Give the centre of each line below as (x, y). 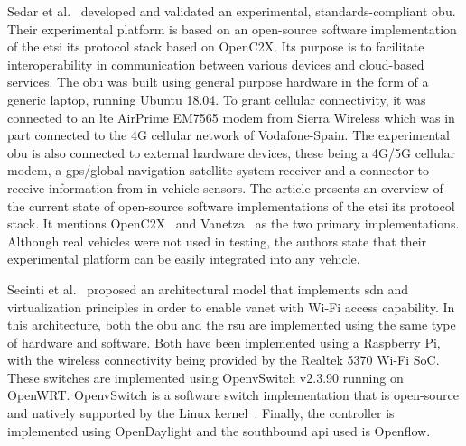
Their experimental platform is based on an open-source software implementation (232, 28)
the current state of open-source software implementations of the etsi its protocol (231, 205)
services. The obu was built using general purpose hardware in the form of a (218, 82)
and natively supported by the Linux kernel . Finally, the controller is (201, 413)
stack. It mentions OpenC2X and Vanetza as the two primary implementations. (233, 223)
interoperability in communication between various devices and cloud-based (216, 64)
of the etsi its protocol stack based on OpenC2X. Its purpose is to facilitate (216, 46)
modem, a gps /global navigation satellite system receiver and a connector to (219, 170)
